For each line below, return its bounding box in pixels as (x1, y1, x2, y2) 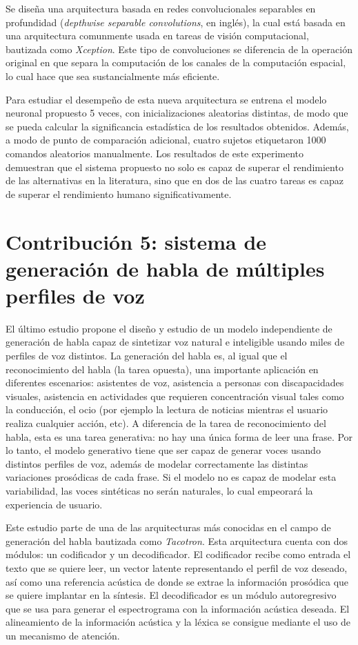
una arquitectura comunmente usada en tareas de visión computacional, (6, 28, 309, 43)
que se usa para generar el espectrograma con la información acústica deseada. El (6, 601, 350, 615)
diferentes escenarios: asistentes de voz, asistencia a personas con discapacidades (6, 375, 344, 390)
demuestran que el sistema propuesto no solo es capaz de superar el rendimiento (6, 159, 344, 174)
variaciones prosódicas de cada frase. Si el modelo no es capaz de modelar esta (6, 470, 337, 484)
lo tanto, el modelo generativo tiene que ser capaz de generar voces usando (6, 443, 321, 457)
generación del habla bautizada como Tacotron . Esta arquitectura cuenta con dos (6, 533, 348, 548)
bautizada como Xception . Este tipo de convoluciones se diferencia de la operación (6, 41, 352, 56)
